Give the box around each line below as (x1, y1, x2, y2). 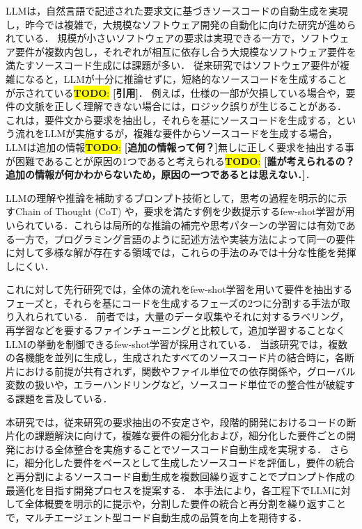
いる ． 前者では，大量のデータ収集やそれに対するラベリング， (63, 309, 349, 324)
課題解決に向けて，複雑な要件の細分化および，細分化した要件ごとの (34, 428, 346, 443)
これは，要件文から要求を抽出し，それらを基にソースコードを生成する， (6, 112, 337, 127)
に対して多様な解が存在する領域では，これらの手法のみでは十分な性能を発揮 (6, 245, 356, 260)
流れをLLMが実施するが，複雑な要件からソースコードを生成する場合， (15, 126, 338, 141)
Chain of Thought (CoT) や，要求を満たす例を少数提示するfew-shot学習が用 (15, 204, 355, 219)
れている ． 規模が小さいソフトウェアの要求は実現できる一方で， (6, 31, 301, 45)
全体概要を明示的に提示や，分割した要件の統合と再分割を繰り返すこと (24, 496, 347, 511)
